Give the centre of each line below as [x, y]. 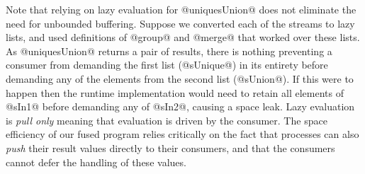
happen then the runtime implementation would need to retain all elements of [175, 92]
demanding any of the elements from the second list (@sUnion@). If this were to [180, 78]
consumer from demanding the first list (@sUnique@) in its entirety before [167, 65]
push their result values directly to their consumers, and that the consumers [170, 147]
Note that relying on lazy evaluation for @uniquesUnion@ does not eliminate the [181, 9]
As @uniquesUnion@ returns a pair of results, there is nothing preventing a [169, 51]
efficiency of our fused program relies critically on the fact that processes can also [182, 134]
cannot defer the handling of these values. [96, 162]
